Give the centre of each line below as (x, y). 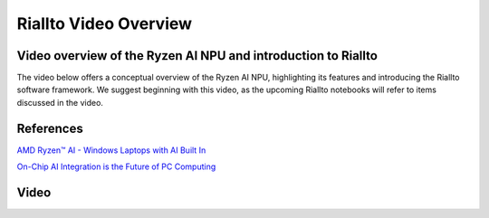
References (50, 128)
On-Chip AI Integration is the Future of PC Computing (116, 166)
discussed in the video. (60, 102)
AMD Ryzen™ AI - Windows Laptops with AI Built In (111, 150)
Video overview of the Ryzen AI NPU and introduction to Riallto (197, 56)
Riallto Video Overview (105, 24)
